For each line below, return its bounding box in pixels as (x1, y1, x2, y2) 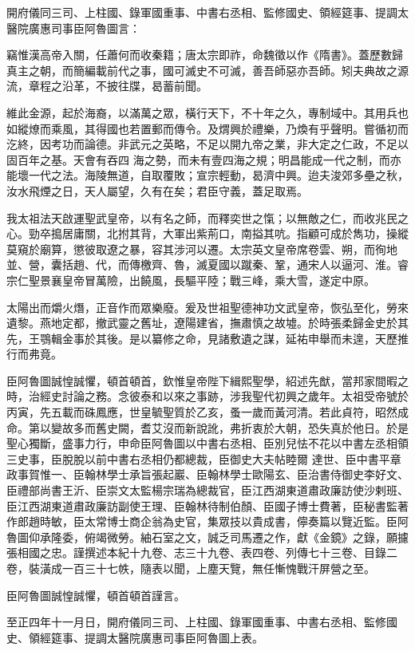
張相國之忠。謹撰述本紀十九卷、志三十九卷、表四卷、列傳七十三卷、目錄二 (6, 544, 397, 561)
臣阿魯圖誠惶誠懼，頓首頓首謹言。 (6, 586, 185, 603)
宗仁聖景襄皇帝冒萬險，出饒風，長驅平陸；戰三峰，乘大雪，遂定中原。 (6, 271, 375, 288)
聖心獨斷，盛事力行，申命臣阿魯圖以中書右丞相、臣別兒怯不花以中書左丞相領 (6, 435, 409, 452)
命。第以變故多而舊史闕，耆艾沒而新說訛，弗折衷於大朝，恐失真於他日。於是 (6, 419, 409, 436)
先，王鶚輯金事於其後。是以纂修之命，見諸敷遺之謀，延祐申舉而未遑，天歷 (6, 329, 397, 346)
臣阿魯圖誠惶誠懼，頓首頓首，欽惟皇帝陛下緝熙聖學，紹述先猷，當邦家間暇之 (6, 372, 409, 389)
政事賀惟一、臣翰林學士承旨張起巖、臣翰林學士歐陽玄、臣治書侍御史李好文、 (6, 466, 409, 483)
